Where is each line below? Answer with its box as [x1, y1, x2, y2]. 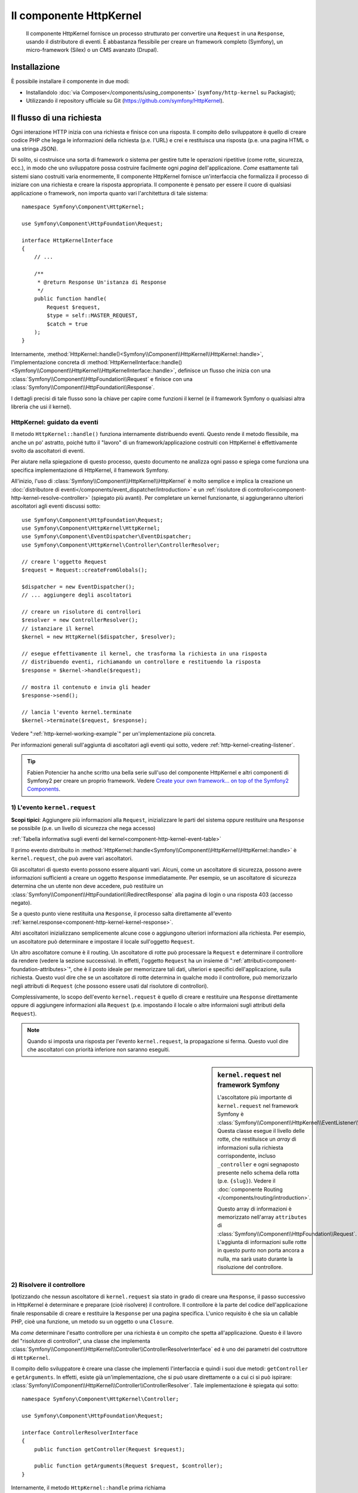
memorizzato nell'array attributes [217, 1213, 307, 1221]
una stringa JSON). [11, 145, 58, 152]
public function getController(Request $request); [33, 1446, 186, 1452]
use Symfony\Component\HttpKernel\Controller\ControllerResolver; [21, 541, 220, 548]
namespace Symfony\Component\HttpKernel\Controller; [21, 1396, 179, 1403]
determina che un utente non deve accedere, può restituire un [11, 883, 163, 890]
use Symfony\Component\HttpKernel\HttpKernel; [21, 525, 161, 532]
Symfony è [217, 1111, 244, 1118]
